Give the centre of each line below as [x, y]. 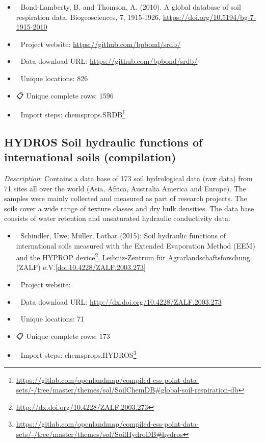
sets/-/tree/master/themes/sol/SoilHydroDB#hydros [99, 434]
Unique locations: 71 [52, 319]
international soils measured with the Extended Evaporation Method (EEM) [136, 245]
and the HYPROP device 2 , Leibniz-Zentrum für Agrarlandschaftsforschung [133, 256]
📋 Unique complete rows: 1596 [65, 95]
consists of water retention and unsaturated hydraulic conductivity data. [117, 218]
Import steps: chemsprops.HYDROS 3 [78, 354]
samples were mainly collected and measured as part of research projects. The [126, 198]
